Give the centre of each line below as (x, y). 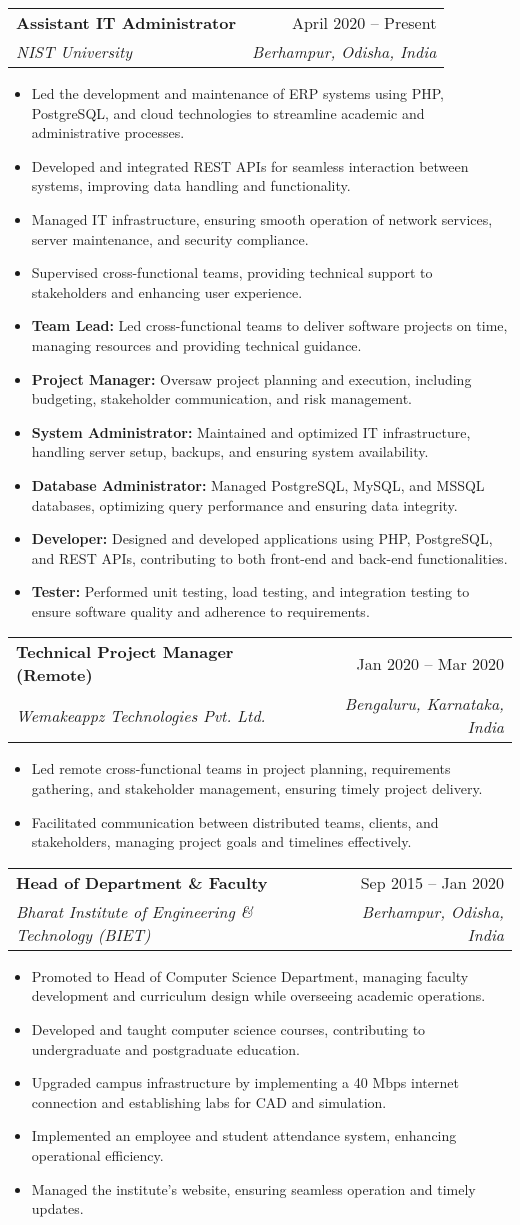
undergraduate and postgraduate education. (165, 1048)
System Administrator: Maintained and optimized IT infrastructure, (251, 431)
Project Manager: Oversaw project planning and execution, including (251, 378)
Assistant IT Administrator (126, 22)
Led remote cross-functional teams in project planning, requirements (241, 768)
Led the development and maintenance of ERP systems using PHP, (237, 93)
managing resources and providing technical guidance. (196, 344)
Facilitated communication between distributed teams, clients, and (235, 821)
